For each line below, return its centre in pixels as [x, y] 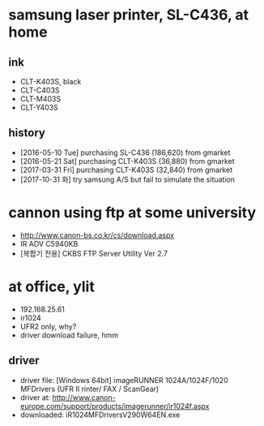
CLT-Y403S [39, 108]
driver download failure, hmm [69, 335]
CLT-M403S [40, 99]
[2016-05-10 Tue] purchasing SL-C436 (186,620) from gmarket [125, 153]
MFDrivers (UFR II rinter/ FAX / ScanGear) [89, 389]
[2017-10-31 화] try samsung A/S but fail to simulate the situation [127, 179]
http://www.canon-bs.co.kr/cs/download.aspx [97, 235]
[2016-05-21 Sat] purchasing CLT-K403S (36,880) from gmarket [127, 161]
